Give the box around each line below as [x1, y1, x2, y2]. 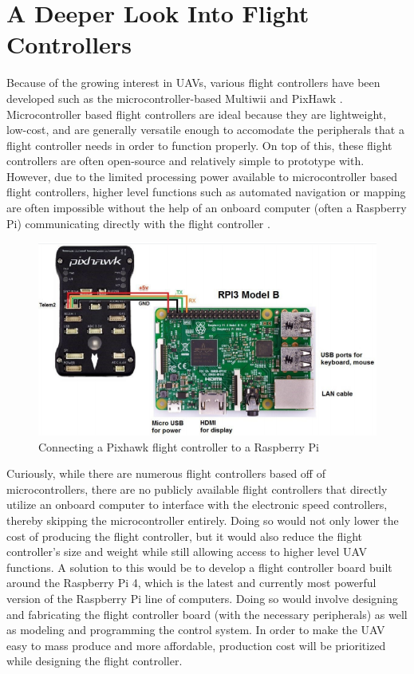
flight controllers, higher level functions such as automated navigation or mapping [6, 183, 406, 200]
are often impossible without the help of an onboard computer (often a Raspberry [6, 199, 407, 216]
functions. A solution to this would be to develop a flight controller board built [6, 558, 392, 575]
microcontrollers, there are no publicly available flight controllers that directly [6, 480, 388, 497]
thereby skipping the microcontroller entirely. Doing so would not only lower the [6, 512, 399, 529]
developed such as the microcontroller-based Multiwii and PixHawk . [6, 89, 343, 106]
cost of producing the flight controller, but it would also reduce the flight [6, 527, 363, 544]
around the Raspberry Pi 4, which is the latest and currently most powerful [6, 574, 377, 591]
